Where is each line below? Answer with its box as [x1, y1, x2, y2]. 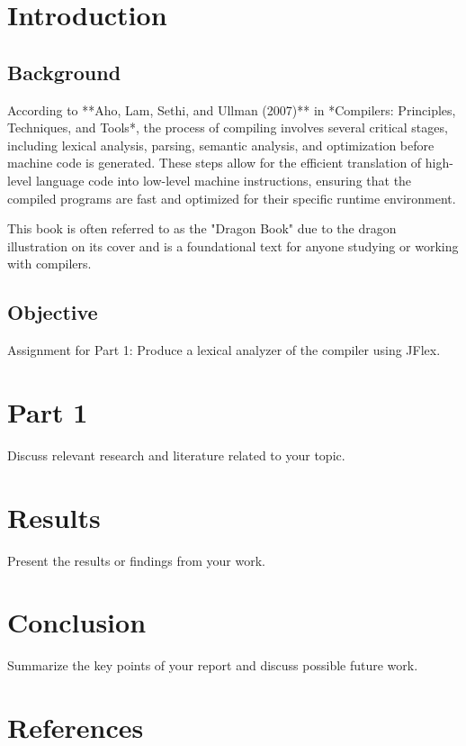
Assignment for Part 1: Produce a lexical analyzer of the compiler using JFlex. [7, 341, 441, 359]
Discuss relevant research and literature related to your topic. [7, 445, 345, 464]
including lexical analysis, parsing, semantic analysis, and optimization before [7, 135, 435, 154]
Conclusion [7, 604, 147, 641]
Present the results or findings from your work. [7, 550, 265, 569]
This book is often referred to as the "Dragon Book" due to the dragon [7, 219, 397, 238]
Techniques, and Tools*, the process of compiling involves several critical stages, [7, 118, 448, 137]
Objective [7, 298, 98, 326]
